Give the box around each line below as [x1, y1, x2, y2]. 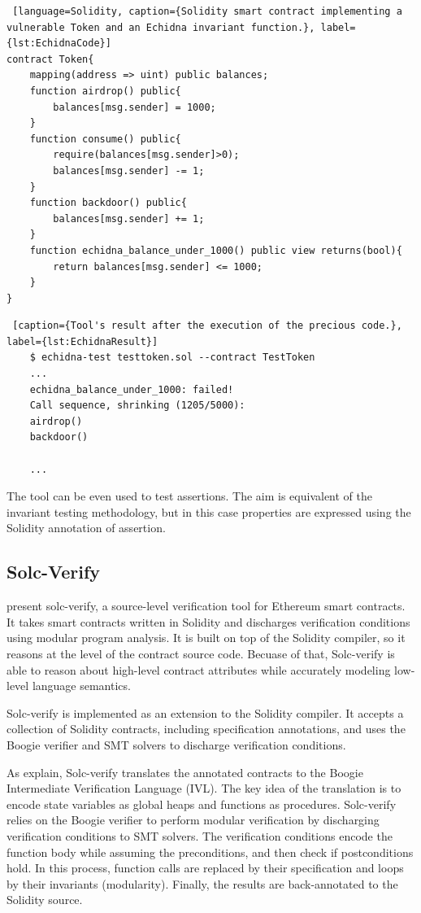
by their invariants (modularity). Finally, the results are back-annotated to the [7, 875, 398, 892]
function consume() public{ [29, 133, 181, 145]
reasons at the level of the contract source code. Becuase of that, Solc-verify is [7, 644, 395, 662]
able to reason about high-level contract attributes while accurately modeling [7, 661, 391, 678]
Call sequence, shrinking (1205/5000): [29, 400, 245, 412]
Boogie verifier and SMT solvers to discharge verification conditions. [7, 736, 346, 753]
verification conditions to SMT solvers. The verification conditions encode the [7, 827, 393, 844]
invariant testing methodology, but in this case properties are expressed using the [7, 503, 411, 520]
